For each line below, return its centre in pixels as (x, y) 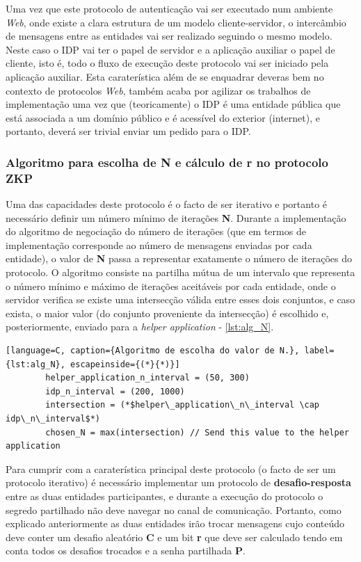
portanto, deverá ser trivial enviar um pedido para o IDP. (128, 131)
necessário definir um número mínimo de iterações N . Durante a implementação (176, 217)
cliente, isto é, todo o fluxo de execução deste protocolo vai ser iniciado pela (167, 63)
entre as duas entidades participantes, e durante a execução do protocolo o (165, 496)
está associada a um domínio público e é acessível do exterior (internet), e (163, 117)
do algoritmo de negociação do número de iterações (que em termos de (156, 231)
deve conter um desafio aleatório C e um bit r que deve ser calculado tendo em (174, 537)
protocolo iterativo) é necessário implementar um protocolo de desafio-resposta (178, 482)
